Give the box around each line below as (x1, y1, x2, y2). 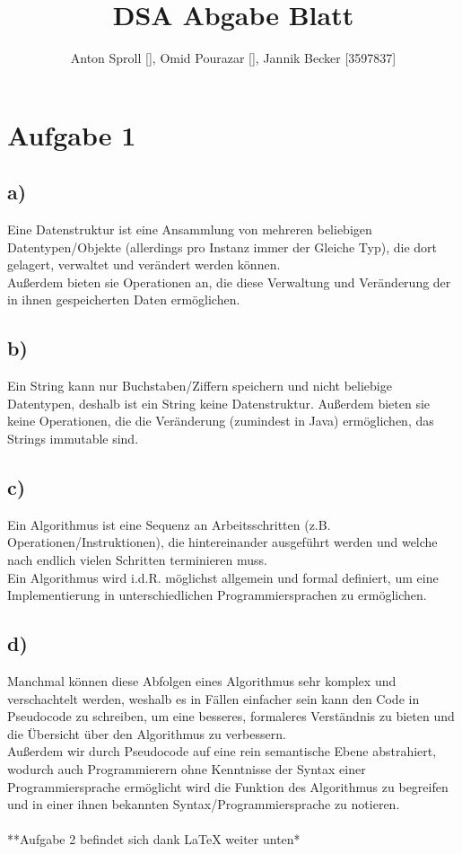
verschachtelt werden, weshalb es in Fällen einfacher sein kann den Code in (7, 689, 420, 708)
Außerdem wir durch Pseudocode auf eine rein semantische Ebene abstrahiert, (7, 742, 437, 761)
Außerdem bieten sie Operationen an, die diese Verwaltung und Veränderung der (7, 272, 451, 291)
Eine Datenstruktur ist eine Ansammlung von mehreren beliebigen (7, 220, 372, 239)
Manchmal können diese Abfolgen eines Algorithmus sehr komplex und (7, 672, 397, 691)
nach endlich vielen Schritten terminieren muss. (7, 550, 267, 569)
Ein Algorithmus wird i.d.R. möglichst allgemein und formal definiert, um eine (7, 568, 439, 586)
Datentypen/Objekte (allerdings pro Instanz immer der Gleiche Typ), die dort (7, 237, 437, 256)
